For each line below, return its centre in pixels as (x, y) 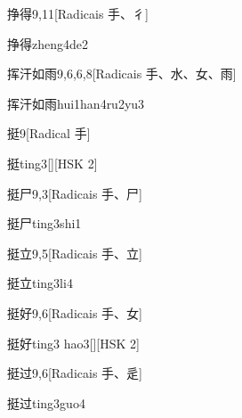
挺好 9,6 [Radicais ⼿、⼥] (75, 312)
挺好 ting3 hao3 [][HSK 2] (73, 343)
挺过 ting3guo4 (46, 402)
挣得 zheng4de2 (48, 43)
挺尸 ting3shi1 (44, 223)
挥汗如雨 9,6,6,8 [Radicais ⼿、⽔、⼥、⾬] (122, 74)
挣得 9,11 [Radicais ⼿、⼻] (78, 13)
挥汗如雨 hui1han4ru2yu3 (76, 103)
